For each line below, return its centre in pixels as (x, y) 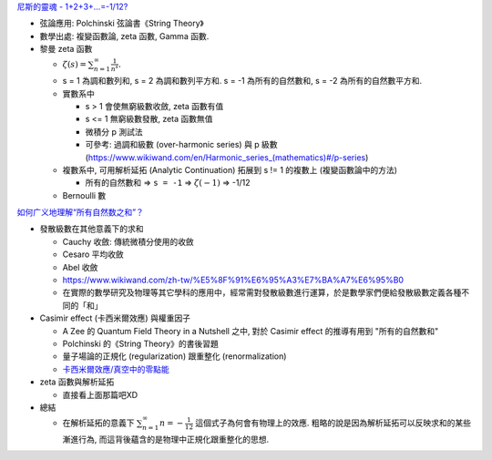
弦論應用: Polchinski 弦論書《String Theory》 (122, 24)
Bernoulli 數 (84, 195)
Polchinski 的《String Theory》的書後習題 (140, 343)
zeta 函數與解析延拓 (77, 382)
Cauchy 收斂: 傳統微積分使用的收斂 (128, 241)
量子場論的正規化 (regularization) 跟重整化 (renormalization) (174, 356)
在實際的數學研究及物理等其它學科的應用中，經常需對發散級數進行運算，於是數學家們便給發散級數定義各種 (262, 292)
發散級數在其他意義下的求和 (92, 229)
